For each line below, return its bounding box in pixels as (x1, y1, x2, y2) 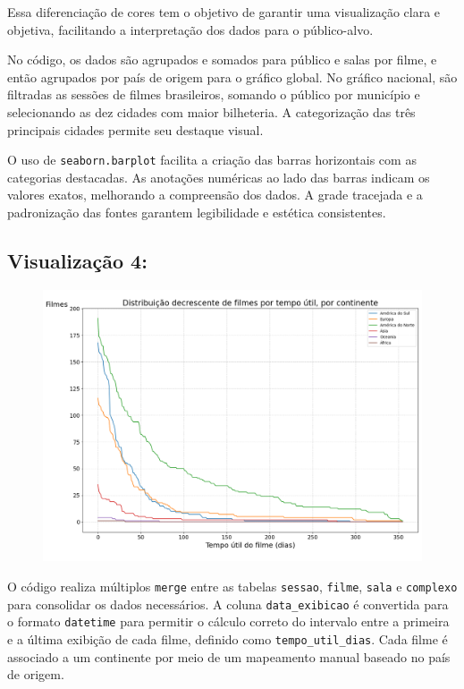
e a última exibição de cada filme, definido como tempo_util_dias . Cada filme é (7, 629, 448, 648)
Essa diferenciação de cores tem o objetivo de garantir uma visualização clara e (7, 3, 441, 21)
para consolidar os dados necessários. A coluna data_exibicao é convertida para (7, 594, 449, 613)
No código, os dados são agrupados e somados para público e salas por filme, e (7, 50, 437, 69)
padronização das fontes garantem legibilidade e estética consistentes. (7, 203, 386, 221)
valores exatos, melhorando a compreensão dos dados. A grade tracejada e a (7, 185, 423, 204)
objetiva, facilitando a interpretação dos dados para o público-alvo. (7, 20, 374, 38)
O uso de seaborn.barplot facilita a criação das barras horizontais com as (7, 150, 417, 169)
